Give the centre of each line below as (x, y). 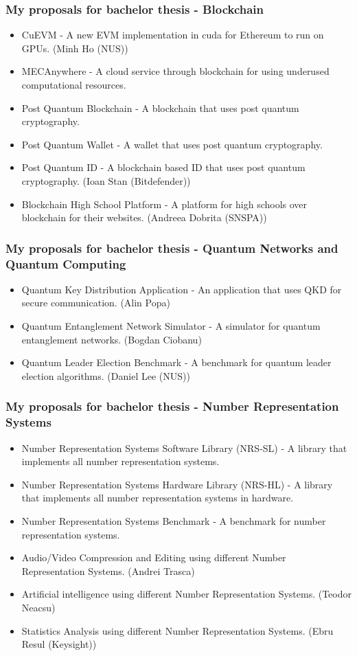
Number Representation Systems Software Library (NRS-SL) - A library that (184, 448)
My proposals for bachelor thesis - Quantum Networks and (172, 248)
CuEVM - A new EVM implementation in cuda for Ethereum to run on (173, 35)
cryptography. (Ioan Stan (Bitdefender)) (106, 180)
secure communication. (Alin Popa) (96, 303)
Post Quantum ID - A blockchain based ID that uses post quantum (163, 167)
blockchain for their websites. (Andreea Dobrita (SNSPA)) (144, 217)
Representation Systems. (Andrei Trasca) (108, 570)
